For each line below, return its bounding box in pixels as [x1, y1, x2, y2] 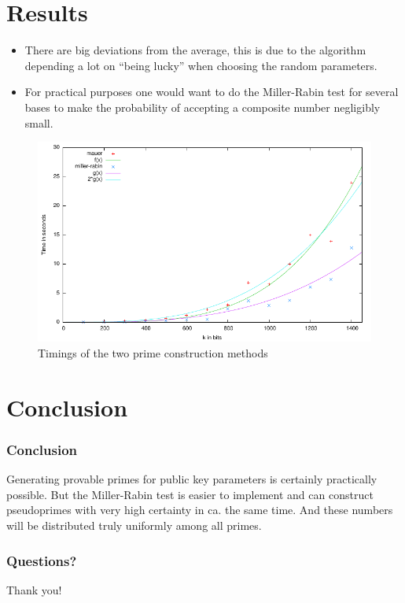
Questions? [6, 550, 77, 570]
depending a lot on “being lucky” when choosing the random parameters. [24, 57, 377, 73]
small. [24, 114, 53, 131]
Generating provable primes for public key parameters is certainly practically [6, 471, 377, 487]
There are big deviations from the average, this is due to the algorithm [24, 42, 366, 58]
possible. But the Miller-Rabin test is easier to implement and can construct [6, 486, 374, 502]
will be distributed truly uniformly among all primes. [6, 517, 262, 534]
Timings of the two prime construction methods [38, 345, 268, 361]
